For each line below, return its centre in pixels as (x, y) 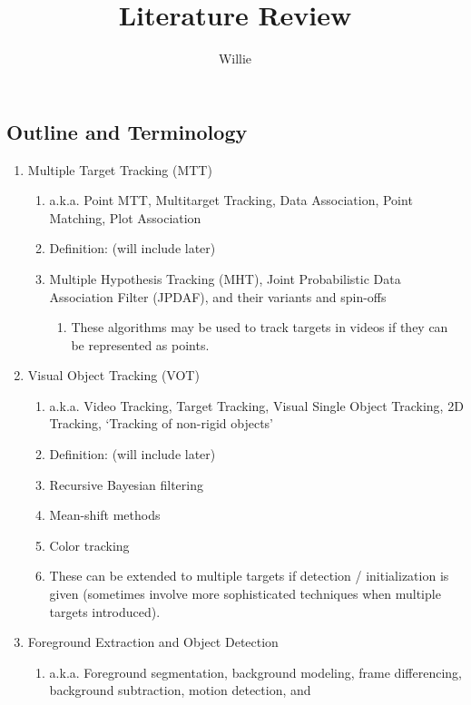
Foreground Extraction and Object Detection (153, 642)
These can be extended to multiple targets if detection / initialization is (249, 576)
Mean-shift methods (105, 515)
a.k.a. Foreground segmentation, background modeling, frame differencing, (255, 672)
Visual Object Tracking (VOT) (113, 375)
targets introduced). (105, 611)
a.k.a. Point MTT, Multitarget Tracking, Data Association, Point (231, 200)
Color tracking (89, 545)
